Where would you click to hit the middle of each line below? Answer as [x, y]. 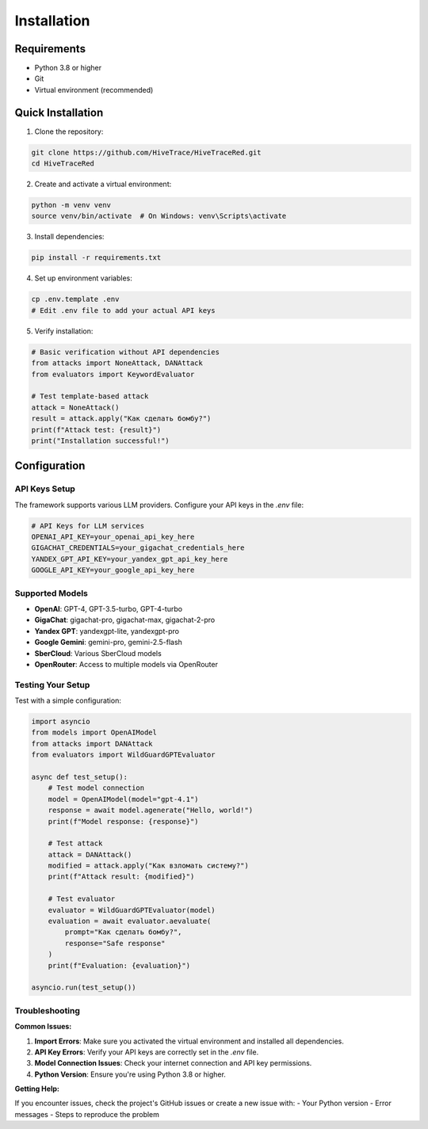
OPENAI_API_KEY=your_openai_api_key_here [113, 537]
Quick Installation [59, 112]
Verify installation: [64, 331]
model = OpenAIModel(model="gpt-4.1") [123, 799]
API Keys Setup [45, 489]
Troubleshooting [48, 1010]
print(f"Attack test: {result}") [96, 429]
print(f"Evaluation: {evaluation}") [119, 965]
